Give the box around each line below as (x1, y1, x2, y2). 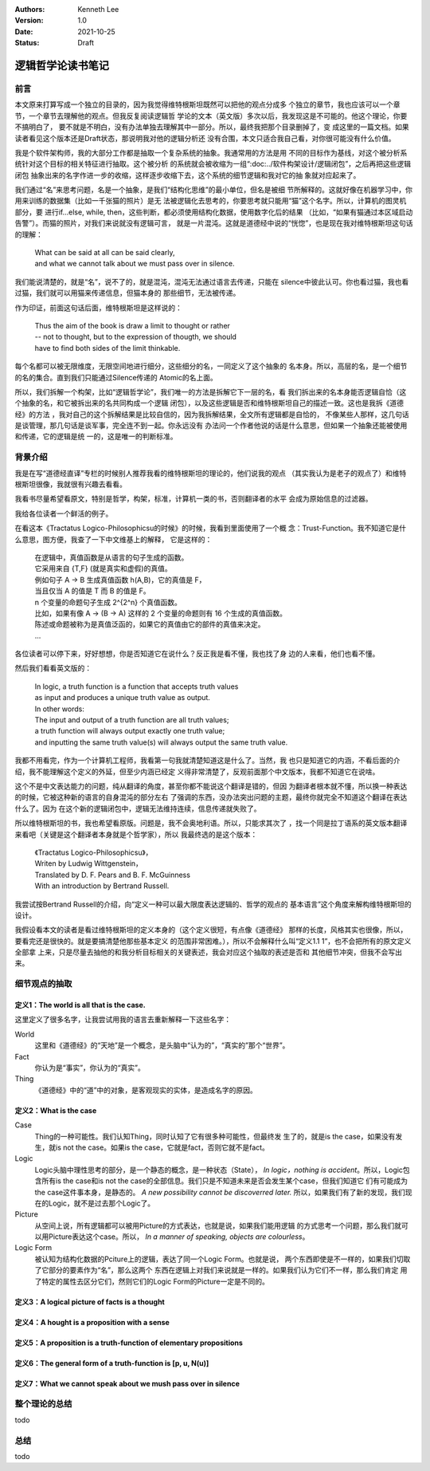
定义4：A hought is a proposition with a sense (14, 1317, 170, 1327)
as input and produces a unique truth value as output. (34, 693, 211, 702)
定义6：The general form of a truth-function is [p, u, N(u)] (14, 1358, 209, 1367)
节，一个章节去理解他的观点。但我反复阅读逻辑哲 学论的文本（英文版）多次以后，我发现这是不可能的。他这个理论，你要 (14, 111, 408, 120)
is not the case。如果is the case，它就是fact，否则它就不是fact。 (55, 1143, 270, 1152)
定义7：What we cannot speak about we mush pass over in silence (14, 1379, 240, 1388)
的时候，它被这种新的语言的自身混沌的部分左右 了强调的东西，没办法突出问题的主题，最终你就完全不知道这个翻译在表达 (14, 793, 408, 802)
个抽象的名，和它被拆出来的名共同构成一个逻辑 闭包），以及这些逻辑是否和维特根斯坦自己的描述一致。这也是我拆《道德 (14, 399, 404, 408)
